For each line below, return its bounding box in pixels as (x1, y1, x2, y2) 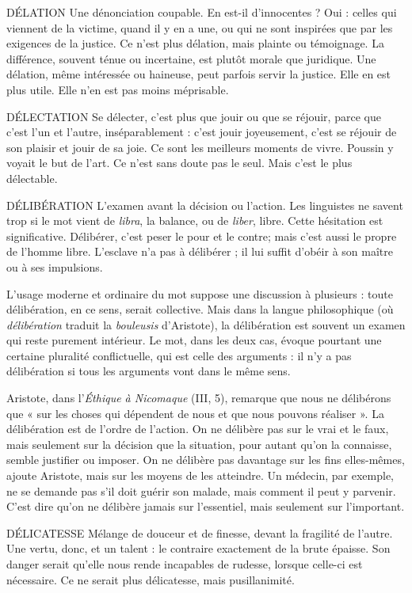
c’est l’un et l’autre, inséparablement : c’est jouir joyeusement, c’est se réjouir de (6, 124, 397, 140)
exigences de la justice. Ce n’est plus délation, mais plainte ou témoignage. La (6, 35, 384, 51)
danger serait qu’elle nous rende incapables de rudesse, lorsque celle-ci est (6, 556, 363, 572)
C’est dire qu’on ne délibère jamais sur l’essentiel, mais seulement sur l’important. (6, 498, 405, 515)
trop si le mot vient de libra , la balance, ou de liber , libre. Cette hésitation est (6, 212, 383, 229)
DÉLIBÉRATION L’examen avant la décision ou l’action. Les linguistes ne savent (6, 196, 403, 213)
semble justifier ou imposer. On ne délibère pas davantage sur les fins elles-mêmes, (6, 451, 405, 468)
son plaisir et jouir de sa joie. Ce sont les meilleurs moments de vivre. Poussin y (6, 139, 394, 155)
